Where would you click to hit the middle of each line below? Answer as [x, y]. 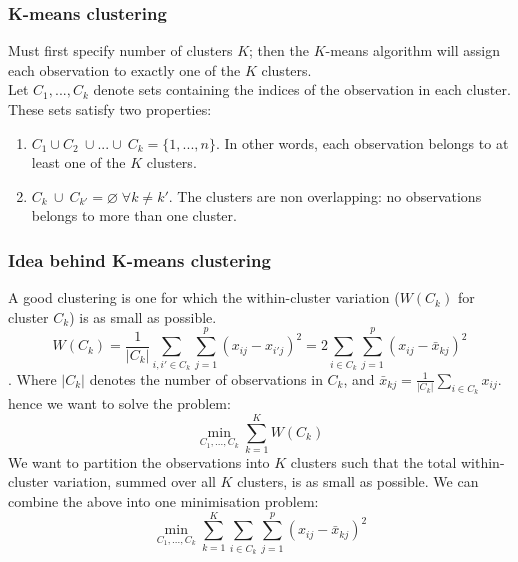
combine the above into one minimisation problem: [163, 501]
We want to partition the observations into [139, 461]
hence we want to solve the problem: [119, 403]
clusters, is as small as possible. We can [358, 481]
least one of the [78, 162]
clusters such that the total [373, 461]
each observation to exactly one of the [124, 69]
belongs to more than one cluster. [134, 215]
